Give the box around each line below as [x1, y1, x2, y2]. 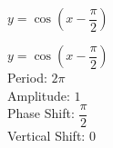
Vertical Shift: [7, 126, 86, 145]
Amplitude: [7, 85, 70, 104]
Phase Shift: [7, 104, 75, 123]
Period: [7, 68, 47, 86]
